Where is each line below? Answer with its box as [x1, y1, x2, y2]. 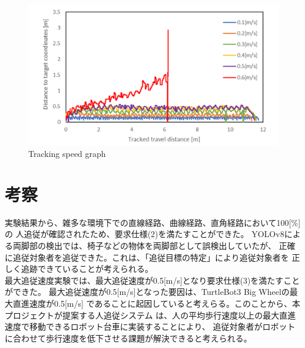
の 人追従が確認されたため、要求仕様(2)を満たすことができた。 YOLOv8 [5, 228, 284, 240]
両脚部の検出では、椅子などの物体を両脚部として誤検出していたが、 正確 [12, 239, 296, 251]
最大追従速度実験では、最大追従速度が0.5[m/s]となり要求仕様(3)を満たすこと [5, 274, 300, 286]
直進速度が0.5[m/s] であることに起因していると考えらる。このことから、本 [12, 297, 300, 309]
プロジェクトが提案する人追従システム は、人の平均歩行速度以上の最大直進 [5, 308, 296, 321]
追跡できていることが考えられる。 [21, 262, 153, 275]
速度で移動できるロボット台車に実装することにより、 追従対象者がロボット [5, 320, 296, 333]
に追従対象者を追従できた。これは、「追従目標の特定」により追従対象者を [5, 251, 289, 263]
